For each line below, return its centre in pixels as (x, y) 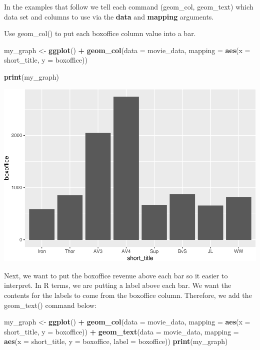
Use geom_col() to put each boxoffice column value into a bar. (100, 33)
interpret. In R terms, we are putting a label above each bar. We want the (118, 285)
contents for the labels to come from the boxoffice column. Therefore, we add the (128, 295)
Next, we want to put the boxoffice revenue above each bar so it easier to (116, 275)
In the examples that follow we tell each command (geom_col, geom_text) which (129, 7)
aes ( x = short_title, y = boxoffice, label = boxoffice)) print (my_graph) (116, 341)
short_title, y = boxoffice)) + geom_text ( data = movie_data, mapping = (121, 331)
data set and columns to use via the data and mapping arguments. (109, 16)
